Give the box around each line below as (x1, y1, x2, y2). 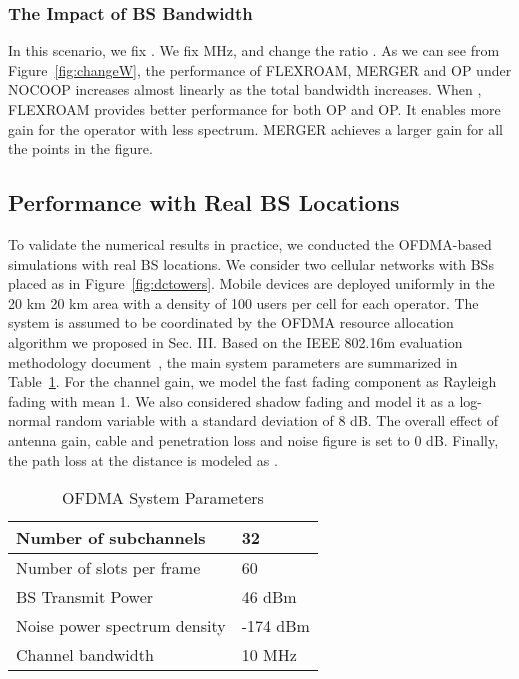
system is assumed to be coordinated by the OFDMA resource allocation (8, 312, 454, 333)
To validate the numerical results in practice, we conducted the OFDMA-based (8, 233, 492, 254)
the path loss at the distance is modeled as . (8, 449, 278, 470)
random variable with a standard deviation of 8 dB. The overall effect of (55, 410, 499, 431)
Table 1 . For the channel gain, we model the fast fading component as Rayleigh (8, 371, 497, 392)
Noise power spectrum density (16, 614, 226, 638)
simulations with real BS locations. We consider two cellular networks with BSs (8, 253, 494, 274)
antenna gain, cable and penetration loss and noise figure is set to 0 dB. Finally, (8, 429, 499, 450)
